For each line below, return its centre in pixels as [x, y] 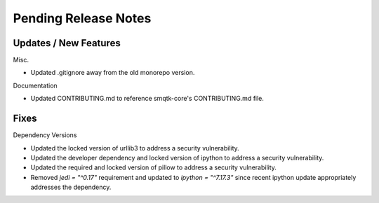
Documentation [35, 85]
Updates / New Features [67, 43]
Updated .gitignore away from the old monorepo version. [113, 73]
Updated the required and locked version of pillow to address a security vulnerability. [154, 167]
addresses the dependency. [71, 187]
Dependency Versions [45, 135]
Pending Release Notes [82, 18]
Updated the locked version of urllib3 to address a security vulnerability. [135, 148]
